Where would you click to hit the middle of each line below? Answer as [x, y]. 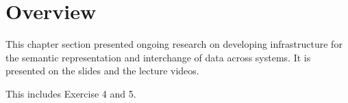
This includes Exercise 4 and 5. [71, 93]
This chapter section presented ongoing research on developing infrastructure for [174, 44]
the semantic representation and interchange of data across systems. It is [158, 57]
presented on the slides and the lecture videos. [102, 71]
